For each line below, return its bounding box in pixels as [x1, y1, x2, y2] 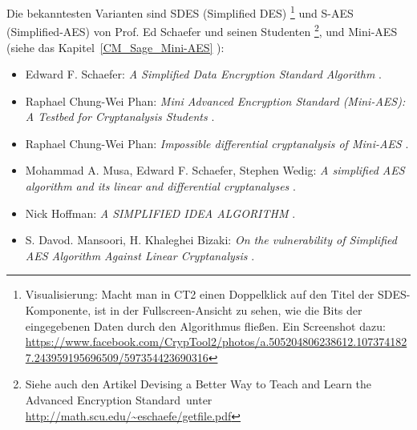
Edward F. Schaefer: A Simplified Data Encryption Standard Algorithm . [25, 66, 382, 82]
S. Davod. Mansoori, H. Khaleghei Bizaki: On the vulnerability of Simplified [25, 231, 397, 248]
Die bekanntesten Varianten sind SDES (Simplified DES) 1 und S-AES [6, 2, 354, 21]
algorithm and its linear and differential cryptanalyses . [25, 178, 296, 195]
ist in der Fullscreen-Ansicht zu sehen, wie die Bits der [94, 302, 362, 319]
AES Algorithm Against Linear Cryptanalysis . [25, 247, 255, 263]
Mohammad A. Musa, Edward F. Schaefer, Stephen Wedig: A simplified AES [25, 162, 405, 179]
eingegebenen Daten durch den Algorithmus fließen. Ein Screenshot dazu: [25, 317, 386, 334]
